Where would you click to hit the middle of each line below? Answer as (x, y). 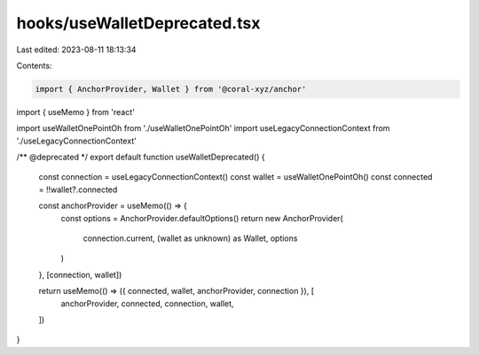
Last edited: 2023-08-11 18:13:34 (76, 50)
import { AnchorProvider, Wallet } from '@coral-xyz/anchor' (171, 89)
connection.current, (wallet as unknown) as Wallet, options (190, 238)
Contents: (34, 66)
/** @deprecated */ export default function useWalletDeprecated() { (141, 157)
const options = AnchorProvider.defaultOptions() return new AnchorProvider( (202, 218)
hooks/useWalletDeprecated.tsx (138, 23)
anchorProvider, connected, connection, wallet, (147, 303)
